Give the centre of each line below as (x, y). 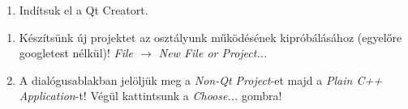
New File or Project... (213, 53)
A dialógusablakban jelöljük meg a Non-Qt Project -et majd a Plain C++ (200, 80)
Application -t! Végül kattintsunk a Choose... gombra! (150, 96)
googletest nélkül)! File (76, 53)
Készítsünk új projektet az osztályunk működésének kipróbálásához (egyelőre (210, 37)
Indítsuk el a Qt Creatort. (84, 10)
